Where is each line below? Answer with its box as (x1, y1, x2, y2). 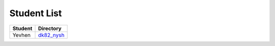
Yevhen (12, 31, 31, 38)
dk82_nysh (38, 31, 65, 38)
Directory (38, 25, 62, 32)
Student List (9, 8, 62, 19)
